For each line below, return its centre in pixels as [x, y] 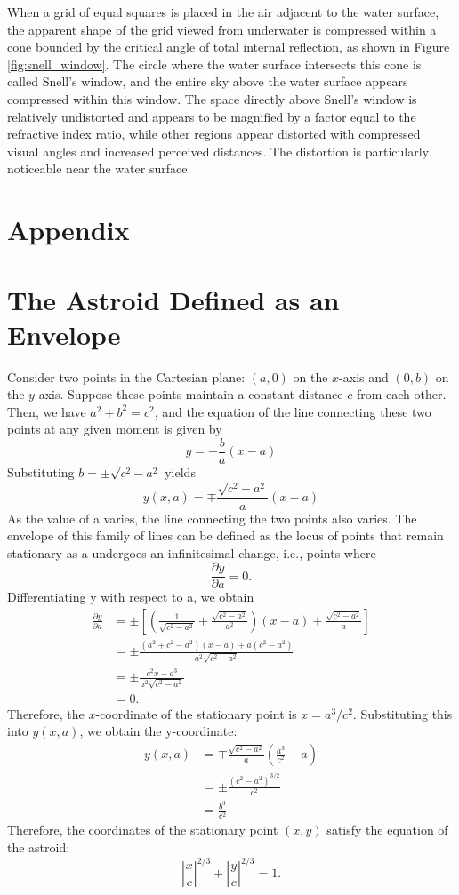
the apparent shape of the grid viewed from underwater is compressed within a [222, 29]
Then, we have [47, 411]
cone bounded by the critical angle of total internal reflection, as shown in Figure [229, 47]
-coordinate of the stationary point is [196, 713]
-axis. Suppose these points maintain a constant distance [189, 394]
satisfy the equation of [387, 830]
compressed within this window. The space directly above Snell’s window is [212, 98]
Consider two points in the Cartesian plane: [126, 376]
